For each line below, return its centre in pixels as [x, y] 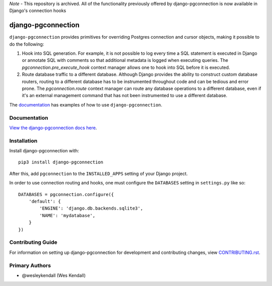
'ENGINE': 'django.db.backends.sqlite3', [91, 208]
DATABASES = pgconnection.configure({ [66, 194]
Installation [23, 141]
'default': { [45, 202]
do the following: [27, 44]
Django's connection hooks [38, 11]
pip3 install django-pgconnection [61, 162]
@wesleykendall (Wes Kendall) [54, 275]
